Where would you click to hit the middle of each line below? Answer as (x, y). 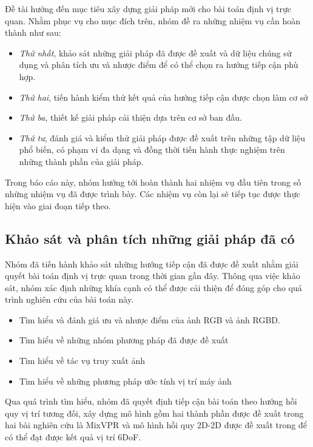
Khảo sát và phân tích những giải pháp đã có (150, 238)
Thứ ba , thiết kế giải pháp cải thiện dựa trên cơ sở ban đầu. (130, 117)
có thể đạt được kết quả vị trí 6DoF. (73, 437)
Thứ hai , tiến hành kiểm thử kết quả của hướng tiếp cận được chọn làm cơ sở (163, 97)
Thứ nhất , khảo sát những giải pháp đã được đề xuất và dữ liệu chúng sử (155, 52)
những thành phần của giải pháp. (81, 161)
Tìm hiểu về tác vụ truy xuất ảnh (82, 361)
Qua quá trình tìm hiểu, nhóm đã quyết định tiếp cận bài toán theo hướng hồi (151, 401)
